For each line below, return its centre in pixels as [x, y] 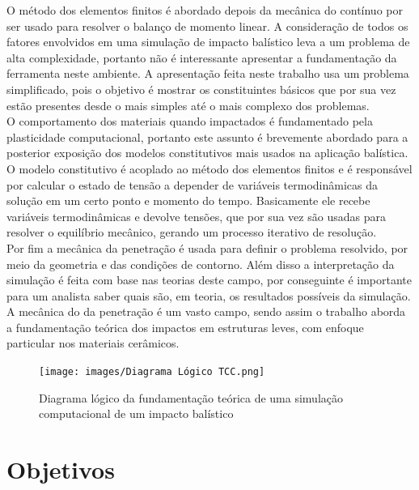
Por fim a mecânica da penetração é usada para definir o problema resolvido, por [207, 247]
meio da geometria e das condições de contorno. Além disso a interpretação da [201, 264]
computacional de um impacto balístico [136, 413]
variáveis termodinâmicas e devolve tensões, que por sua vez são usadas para [196, 216]
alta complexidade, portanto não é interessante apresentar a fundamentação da [202, 57]
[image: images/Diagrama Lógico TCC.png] [152, 372]
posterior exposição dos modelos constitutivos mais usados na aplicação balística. [207, 153]
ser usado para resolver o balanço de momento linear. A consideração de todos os [207, 26]
